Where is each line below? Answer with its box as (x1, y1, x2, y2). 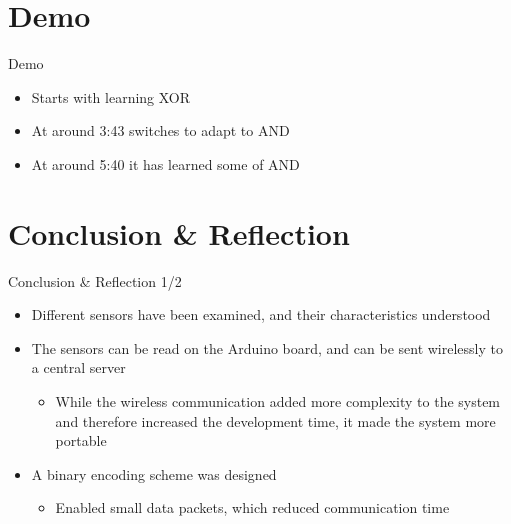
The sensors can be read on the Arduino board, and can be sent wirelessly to (31, 337, 503, 358)
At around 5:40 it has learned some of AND (31, 153, 300, 174)
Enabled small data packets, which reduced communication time (55, 497, 450, 518)
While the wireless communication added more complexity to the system (55, 391, 501, 411)
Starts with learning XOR (31, 86, 191, 107)
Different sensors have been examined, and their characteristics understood (31, 304, 491, 325)
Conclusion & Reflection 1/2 (8, 270, 182, 291)
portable (55, 430, 107, 451)
